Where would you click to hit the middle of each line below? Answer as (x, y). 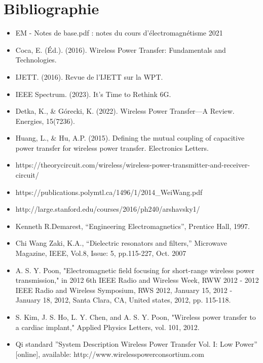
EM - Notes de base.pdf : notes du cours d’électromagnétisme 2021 (119, 33)
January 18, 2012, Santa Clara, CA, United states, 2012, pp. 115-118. (123, 300)
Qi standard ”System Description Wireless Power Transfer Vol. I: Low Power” (136, 344)
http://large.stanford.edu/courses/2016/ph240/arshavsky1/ (108, 209)
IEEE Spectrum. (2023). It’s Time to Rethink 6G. (93, 94)
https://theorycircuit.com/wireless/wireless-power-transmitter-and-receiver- (133, 165)
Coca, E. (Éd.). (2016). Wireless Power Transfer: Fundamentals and (121, 49)
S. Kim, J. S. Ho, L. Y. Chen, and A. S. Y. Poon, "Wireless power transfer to (136, 317)
